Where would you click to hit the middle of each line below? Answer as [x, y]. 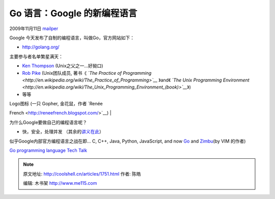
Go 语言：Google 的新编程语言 [73, 13]
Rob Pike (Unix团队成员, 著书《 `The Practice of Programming [87, 73]
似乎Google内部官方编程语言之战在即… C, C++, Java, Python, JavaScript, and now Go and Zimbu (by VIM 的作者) [128, 141]
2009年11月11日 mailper [34, 29]
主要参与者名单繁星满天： [36, 56]
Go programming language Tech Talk [48, 151]
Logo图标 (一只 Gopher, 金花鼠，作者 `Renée [56, 104]
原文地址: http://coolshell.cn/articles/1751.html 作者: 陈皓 [82, 174]
